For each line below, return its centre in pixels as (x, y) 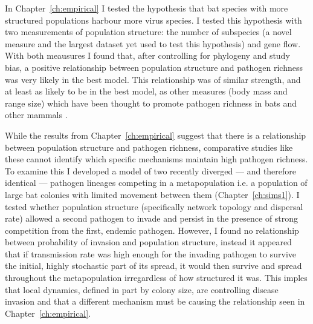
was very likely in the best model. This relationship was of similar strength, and (153, 79)
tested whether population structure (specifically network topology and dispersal (154, 206)
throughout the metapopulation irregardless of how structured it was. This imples (156, 278)
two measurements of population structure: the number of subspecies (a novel (148, 32)
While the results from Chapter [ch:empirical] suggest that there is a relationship (156, 135)
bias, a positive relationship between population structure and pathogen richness (154, 67)
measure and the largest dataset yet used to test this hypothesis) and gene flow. (153, 43)
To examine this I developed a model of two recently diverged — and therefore (151, 170)
